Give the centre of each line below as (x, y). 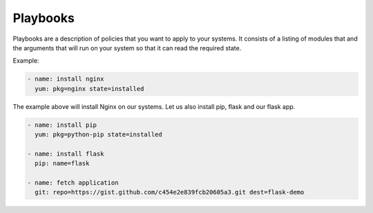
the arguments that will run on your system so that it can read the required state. (127, 48)
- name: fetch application (73, 183)
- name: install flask (66, 154)
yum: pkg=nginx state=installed (89, 89)
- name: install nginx (66, 79)
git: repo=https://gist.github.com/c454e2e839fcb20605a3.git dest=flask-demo (170, 192)
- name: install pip (62, 125)
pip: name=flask (62, 163)
